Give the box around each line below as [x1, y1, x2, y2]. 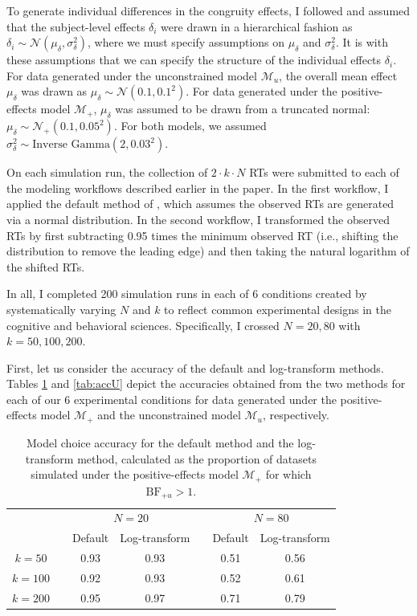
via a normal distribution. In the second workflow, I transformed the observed [6, 210, 390, 227]
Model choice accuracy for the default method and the [26, 434, 294, 451]
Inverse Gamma [32, 139, 110, 151]
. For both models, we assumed [113, 117, 267, 134]
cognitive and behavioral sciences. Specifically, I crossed [6, 316, 280, 333]
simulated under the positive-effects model [31, 466, 239, 483]
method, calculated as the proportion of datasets [77, 450, 317, 467]
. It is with [335, 34, 388, 51]
